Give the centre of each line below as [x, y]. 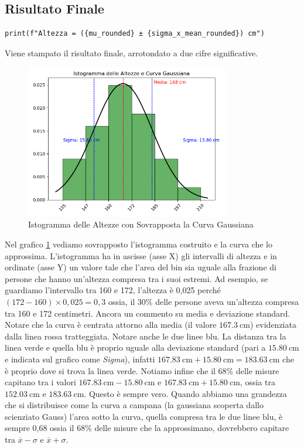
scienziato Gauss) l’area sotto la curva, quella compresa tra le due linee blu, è [144, 416]
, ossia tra [257, 382]
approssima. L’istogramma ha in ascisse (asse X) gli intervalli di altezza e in [141, 255]
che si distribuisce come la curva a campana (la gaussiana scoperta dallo [134, 405]
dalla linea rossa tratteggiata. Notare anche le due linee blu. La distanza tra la [146, 336]
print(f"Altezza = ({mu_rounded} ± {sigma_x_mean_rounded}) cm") [135, 34]
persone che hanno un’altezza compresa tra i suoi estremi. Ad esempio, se [136, 278]
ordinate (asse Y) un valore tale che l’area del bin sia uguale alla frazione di [141, 267]
